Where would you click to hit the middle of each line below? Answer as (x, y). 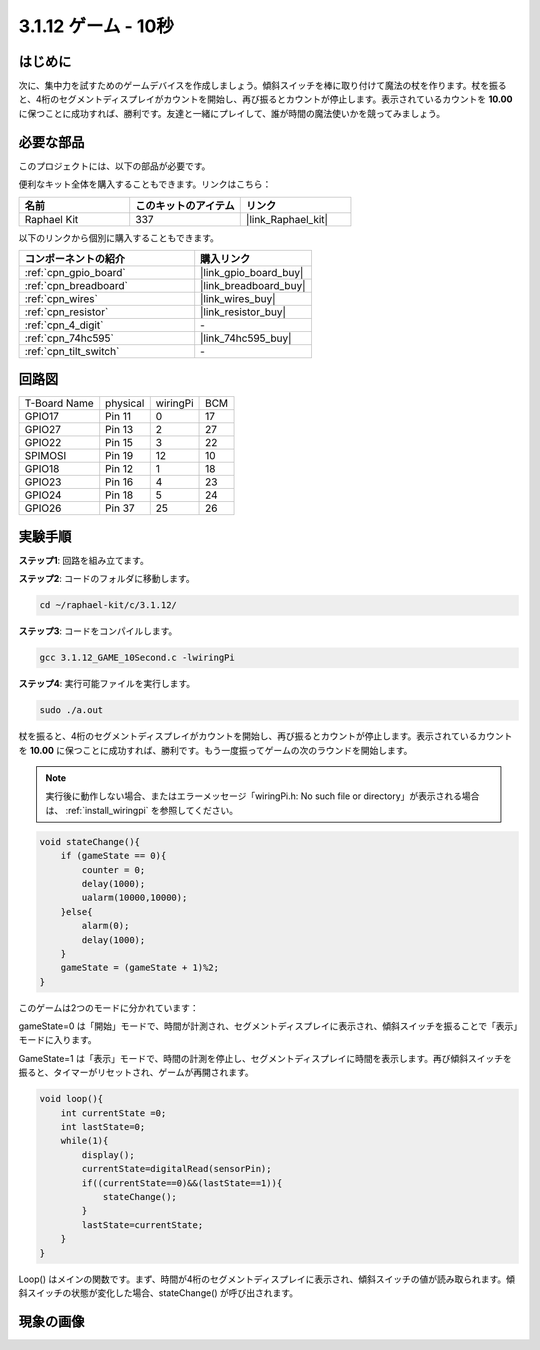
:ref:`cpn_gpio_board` (75, 272)
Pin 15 (119, 443)
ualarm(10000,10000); (134, 898)
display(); (108, 1154)
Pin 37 (120, 508)
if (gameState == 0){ (113, 856)
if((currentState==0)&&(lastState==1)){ (182, 1183)
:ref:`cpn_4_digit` (64, 325)
